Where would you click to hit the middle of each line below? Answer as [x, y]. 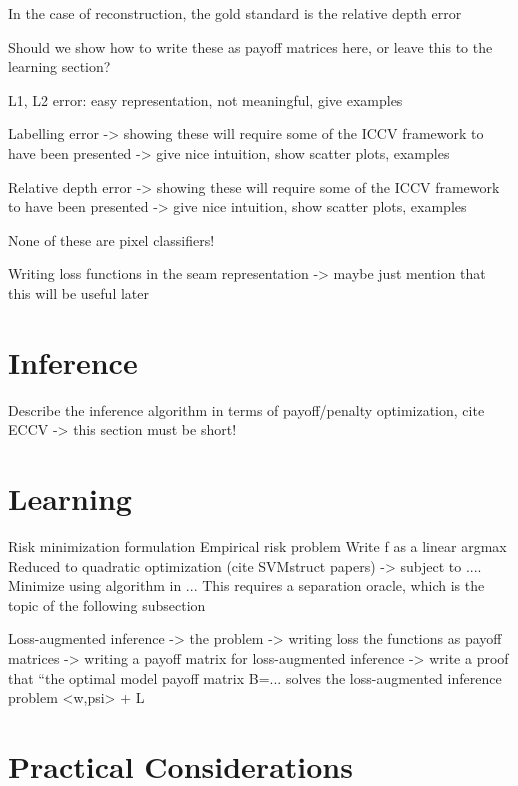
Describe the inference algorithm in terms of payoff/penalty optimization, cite [246, 409]
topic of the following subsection [107, 604]
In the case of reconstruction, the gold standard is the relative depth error [235, 13]
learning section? [59, 66]
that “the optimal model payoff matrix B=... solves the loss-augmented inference [255, 677]
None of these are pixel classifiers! [111, 239]
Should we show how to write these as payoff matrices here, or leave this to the [250, 46]
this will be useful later [78, 292]
